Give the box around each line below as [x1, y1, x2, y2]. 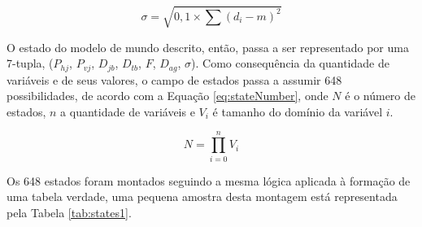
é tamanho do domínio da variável [212, 103, 383, 120]
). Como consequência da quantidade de [191, 55, 389, 72]
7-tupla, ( [7, 55, 54, 72]
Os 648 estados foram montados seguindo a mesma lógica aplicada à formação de [7, 172, 411, 189]
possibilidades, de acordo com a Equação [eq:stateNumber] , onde [7, 87, 328, 104]
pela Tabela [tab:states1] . [7, 203, 132, 220]
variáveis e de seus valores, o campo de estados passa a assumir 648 [7, 71, 342, 88]
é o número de [345, 87, 416, 104]
